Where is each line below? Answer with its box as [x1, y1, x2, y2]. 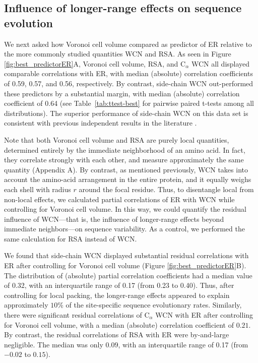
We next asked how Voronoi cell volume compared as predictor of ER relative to [4, 38, 252, 49]
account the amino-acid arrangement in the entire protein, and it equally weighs [4, 174, 251, 185]
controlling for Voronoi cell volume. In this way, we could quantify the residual [4, 204, 247, 214]
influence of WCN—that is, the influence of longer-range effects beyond [4, 213, 224, 224]
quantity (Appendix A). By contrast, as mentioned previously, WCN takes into [4, 164, 248, 174]
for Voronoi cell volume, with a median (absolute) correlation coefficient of [4, 319, 234, 330]
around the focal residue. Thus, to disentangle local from [79, 184, 254, 194]
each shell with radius [4, 184, 71, 194]
